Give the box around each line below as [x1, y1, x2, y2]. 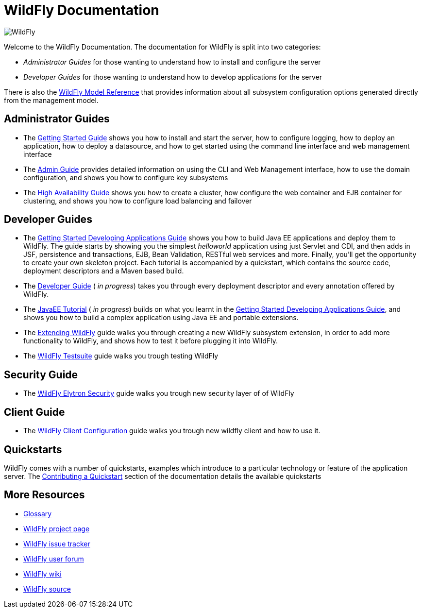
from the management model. [4, 96, 99, 104]
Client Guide [4, 406, 65, 418]
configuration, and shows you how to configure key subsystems [23, 173, 228, 182]
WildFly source [23, 584, 71, 593]
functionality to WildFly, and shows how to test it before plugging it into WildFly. [23, 337, 278, 345]
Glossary [23, 509, 52, 518]
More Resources [4, 489, 85, 501]
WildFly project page [23, 524, 90, 533]
